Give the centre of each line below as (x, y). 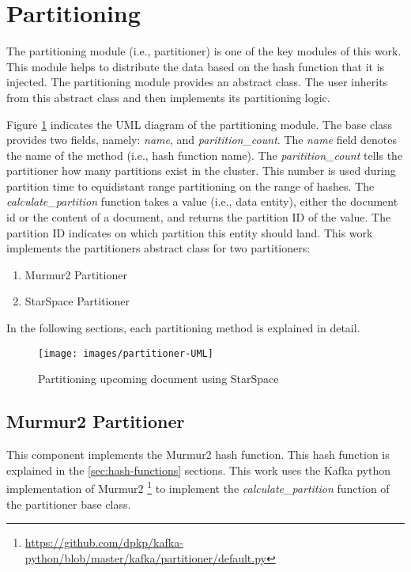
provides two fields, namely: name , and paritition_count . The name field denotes (202, 140)
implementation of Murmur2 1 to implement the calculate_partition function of (198, 487)
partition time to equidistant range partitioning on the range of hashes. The (190, 186)
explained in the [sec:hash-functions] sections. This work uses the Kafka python (199, 470)
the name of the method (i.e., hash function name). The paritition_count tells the (205, 155)
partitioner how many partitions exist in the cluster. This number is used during (201, 170)
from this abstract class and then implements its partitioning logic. (168, 97)
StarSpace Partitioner (77, 301)
